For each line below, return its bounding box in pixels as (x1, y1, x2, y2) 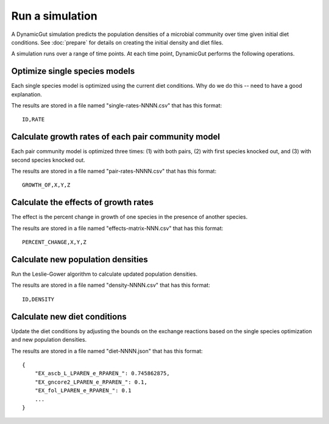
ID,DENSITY (22, 296, 55, 303)
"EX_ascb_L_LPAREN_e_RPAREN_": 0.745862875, (34, 370, 170, 377)
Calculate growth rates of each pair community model (11, 132, 221, 142)
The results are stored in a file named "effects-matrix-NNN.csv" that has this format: (11, 225, 224, 232)
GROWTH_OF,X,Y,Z (22, 182, 71, 189)
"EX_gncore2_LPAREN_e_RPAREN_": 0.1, (34, 378, 147, 386)
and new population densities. (11, 336, 87, 343)
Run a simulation (11, 9, 97, 23)
